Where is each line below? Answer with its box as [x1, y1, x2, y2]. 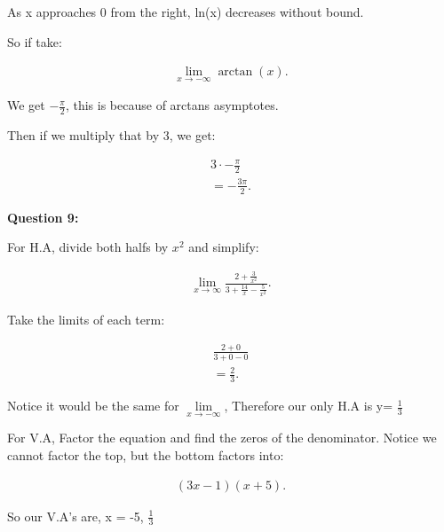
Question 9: [7, 207, 79, 226]
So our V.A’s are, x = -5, [7, 506, 144, 525]
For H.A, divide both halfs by [7, 238, 169, 256]
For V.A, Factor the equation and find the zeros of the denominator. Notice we [7, 428, 437, 447]
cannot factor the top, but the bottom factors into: [7, 445, 284, 464]
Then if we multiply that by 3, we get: [7, 126, 216, 145]
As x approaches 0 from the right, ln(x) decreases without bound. [7, 3, 364, 20]
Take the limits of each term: [7, 309, 165, 328]
